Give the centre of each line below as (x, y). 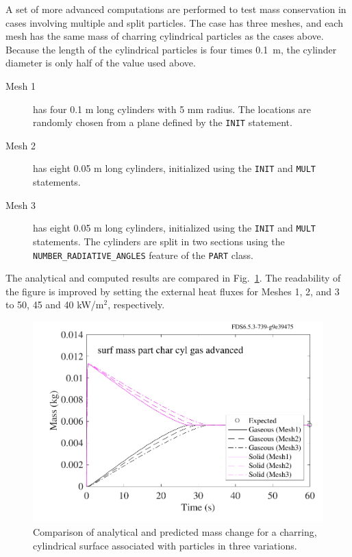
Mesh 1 (21, 85)
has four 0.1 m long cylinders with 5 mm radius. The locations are (172, 109)
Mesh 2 (21, 145)
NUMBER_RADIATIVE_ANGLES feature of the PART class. (143, 255)
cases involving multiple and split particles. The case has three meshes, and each (174, 22)
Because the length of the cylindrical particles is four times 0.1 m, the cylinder (171, 49)
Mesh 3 (21, 205)
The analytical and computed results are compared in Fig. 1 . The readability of (173, 278)
